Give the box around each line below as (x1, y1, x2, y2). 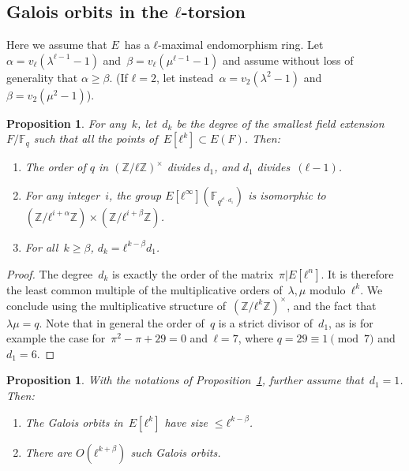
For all (24, 238, 58, 255)
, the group (109, 186, 162, 203)
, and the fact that (287, 297, 377, 313)
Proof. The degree (6, 265, 93, 282)
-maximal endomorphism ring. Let (158, 36, 324, 53)
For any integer (24, 186, 100, 203)
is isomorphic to (248, 186, 326, 203)
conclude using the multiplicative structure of (6, 297, 226, 313)
